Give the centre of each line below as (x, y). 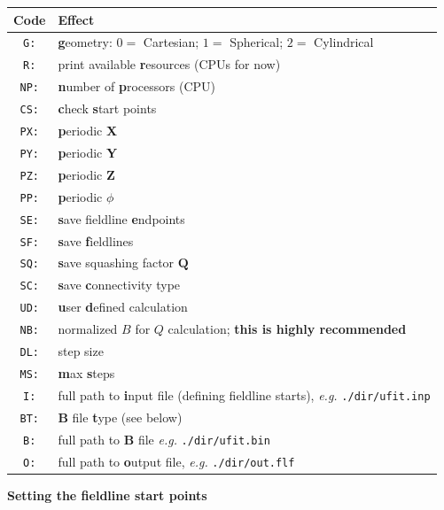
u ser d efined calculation (123, 307)
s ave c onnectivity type (119, 285)
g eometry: (85, 42)
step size (81, 351)
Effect (76, 19)
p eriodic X (88, 130)
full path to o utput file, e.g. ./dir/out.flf (176, 461)
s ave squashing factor (116, 263)
